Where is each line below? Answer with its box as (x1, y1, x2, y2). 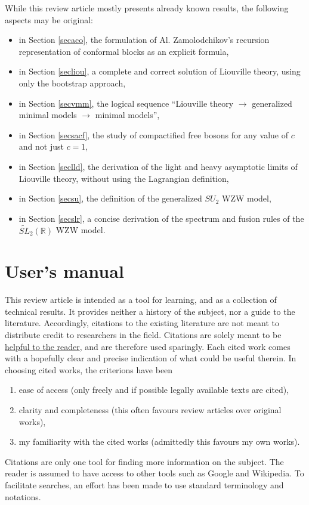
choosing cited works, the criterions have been (5, 363, 173, 376)
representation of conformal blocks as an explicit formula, (18, 45, 229, 57)
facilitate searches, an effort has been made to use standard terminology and (5, 478, 284, 491)
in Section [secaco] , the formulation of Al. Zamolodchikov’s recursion (18, 33, 270, 46)
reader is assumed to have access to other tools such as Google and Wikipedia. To (5, 467, 304, 479)
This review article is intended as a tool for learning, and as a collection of (5, 293, 277, 306)
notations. (5, 490, 41, 503)
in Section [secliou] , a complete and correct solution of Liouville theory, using (18, 65, 301, 78)
